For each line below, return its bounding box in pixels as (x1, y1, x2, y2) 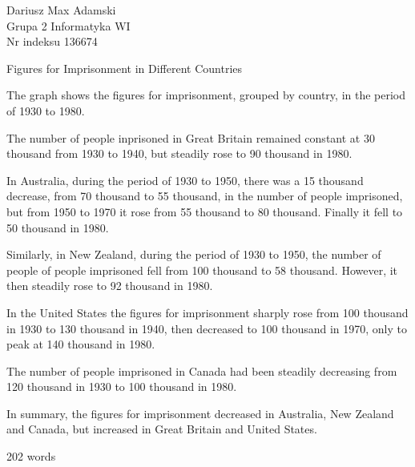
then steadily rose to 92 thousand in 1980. (6, 277, 213, 294)
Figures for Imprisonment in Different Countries (6, 59, 243, 76)
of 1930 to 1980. (6, 102, 85, 119)
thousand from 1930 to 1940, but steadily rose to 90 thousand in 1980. (6, 145, 353, 162)
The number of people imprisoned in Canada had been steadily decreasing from (6, 362, 397, 379)
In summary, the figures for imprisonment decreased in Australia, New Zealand (6, 405, 394, 421)
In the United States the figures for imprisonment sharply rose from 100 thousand (6, 304, 409, 320)
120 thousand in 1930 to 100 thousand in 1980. (6, 378, 237, 395)
